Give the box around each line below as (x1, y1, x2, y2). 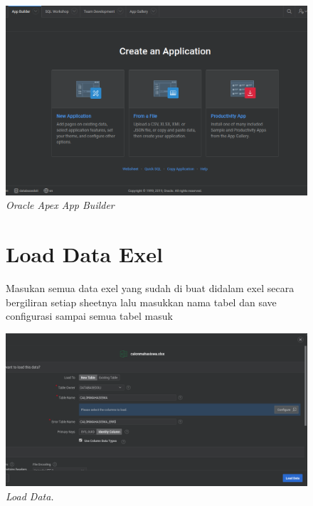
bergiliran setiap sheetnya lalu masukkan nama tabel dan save (6, 294, 277, 309)
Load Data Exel (6, 239, 163, 269)
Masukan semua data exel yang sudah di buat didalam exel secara (6, 280, 295, 295)
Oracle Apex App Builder (6, 198, 115, 212)
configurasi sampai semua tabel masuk (6, 308, 173, 323)
